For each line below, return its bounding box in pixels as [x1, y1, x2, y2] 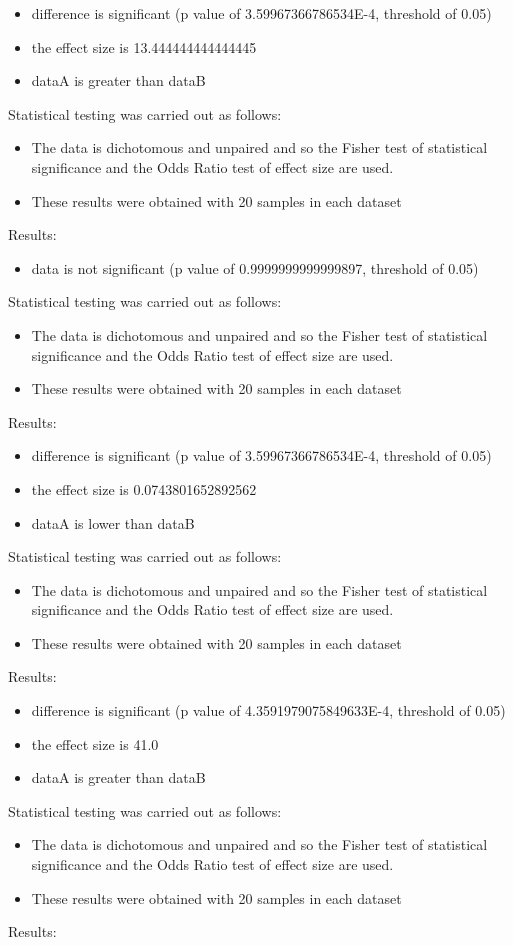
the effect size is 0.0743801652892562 [31, 478, 257, 499]
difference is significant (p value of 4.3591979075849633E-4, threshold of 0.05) [31, 700, 506, 721]
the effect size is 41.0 [31, 733, 159, 754]
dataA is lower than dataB [31, 512, 195, 533]
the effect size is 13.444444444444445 [31, 36, 257, 57]
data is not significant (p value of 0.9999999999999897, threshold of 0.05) [31, 257, 479, 278]
